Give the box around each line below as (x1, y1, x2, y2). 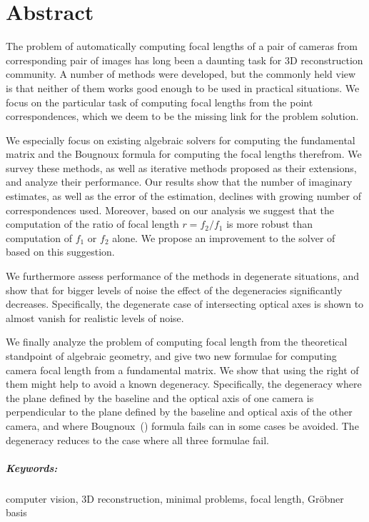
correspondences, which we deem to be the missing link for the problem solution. (6, 109, 359, 124)
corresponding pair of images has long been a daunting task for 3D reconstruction (6, 52, 363, 67)
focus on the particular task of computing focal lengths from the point (6, 94, 313, 109)
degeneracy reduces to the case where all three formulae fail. (6, 432, 269, 447)
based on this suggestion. (6, 244, 115, 259)
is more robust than (226, 216, 313, 231)
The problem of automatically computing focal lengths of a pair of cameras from (6, 39, 358, 54)
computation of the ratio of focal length (6, 216, 179, 231)
